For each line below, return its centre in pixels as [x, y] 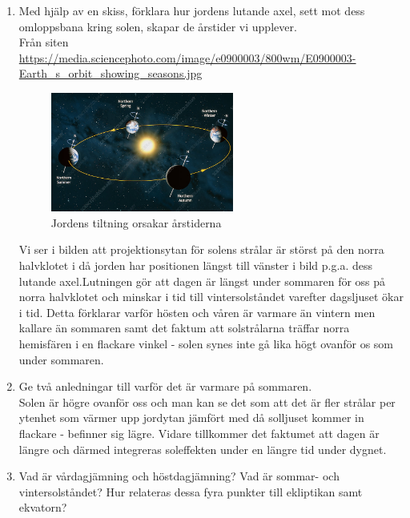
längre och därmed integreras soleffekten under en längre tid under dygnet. [203, 449]
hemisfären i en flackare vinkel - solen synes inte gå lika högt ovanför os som [206, 343]
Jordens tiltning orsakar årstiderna [136, 222]
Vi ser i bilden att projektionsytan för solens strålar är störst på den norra [201, 249]
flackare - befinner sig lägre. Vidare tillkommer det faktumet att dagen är [199, 433]
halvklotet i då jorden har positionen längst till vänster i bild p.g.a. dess [195, 265]
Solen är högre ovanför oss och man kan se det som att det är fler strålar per [207, 402]
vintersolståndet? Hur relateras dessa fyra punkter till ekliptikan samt [191, 491]
